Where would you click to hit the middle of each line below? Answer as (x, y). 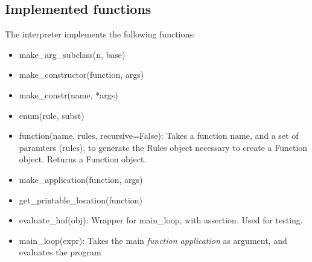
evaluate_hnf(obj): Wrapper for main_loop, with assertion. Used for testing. (161, 220)
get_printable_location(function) (81, 200)
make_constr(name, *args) (68, 94)
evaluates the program (60, 252)
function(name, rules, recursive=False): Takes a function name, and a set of (159, 136)
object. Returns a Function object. (83, 159)
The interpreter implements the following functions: (100, 34)
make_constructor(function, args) (81, 75)
